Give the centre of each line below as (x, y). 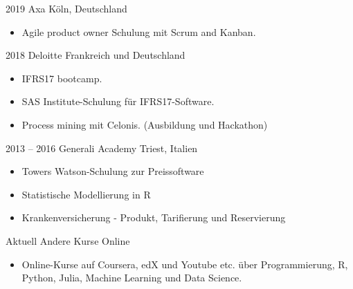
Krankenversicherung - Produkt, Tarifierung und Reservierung (154, 217)
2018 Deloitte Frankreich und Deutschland (96, 55)
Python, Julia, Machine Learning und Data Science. (132, 278)
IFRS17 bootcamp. (62, 78)
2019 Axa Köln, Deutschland (66, 8)
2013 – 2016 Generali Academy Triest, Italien (102, 148)
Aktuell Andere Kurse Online (68, 240)
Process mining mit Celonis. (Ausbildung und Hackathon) (145, 124)
